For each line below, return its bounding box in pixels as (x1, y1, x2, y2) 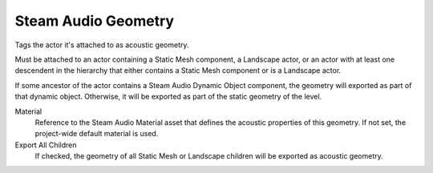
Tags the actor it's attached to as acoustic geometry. (14, 40, 189, 50)
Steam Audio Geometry (14, 12, 175, 30)
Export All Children (14, 140, 77, 150)
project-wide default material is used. (34, 129, 159, 139)
